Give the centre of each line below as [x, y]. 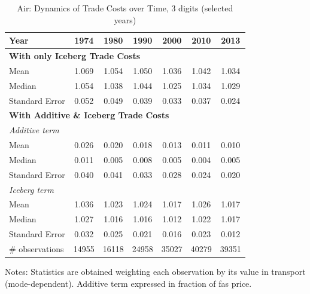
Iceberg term [31, 189]
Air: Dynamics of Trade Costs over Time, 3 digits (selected [125, 8]
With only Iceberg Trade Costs [75, 56]
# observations [37, 249]
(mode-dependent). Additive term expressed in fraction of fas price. [128, 283]
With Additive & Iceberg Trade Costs [89, 115]
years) [125, 19]
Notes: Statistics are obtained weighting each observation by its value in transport [155, 272]
